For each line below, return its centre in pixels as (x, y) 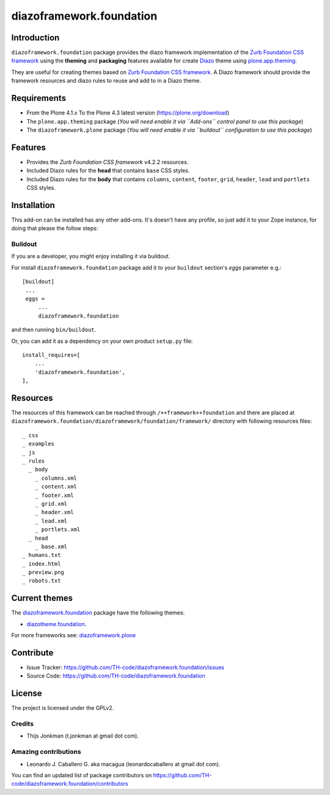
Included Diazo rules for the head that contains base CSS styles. (108, 171)
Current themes (42, 598)
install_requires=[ (51, 355)
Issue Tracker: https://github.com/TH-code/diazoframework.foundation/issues (125, 668)
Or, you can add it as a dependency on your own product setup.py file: (102, 341)
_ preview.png (43, 573)
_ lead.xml (51, 521)
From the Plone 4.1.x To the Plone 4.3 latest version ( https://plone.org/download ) (128, 113)
